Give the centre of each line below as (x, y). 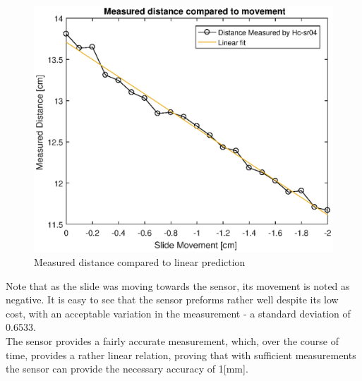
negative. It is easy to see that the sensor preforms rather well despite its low (172, 300)
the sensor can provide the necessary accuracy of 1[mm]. (127, 369)
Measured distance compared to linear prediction (140, 262)
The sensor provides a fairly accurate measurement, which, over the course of (172, 341)
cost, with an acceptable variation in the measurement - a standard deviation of (178, 313)
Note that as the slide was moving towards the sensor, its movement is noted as (178, 285)
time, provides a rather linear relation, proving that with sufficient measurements (181, 355)
